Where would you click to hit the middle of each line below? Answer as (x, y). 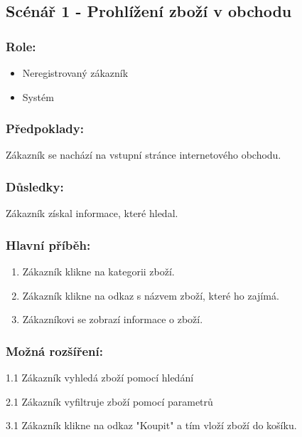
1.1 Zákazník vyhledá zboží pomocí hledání (100, 378)
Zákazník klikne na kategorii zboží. (98, 272)
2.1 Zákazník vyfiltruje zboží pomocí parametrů (109, 401)
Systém (38, 96)
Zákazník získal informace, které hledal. (92, 213)
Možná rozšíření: (54, 351)
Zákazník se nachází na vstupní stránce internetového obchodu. (144, 155)
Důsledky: (35, 186)
